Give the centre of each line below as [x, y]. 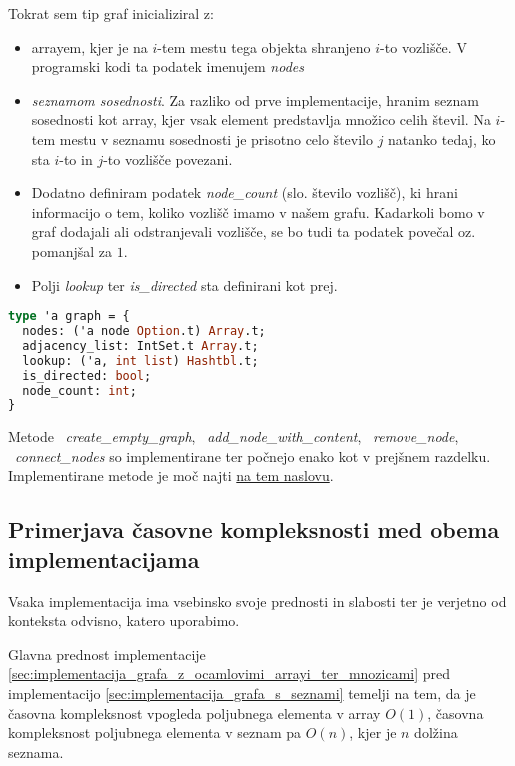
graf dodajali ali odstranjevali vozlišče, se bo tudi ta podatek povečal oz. [253, 231]
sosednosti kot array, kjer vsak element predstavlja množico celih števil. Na [261, 119]
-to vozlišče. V [423, 46]
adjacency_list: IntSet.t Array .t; [140, 345]
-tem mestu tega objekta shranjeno [264, 46]
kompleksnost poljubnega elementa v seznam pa [155, 732]
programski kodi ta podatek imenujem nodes [167, 66]
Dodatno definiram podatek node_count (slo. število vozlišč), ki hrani [244, 192]
